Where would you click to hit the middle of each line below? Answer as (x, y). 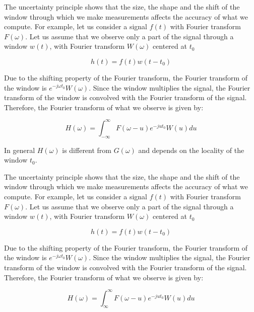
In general (20, 150)
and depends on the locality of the (191, 150)
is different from (87, 150)
